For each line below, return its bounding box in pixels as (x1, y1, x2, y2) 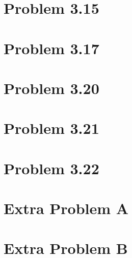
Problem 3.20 (4, 77, 99, 98)
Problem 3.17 (4, 37, 99, 58)
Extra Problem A (4, 198, 129, 219)
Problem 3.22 (4, 157, 99, 178)
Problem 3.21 (4, 118, 99, 138)
